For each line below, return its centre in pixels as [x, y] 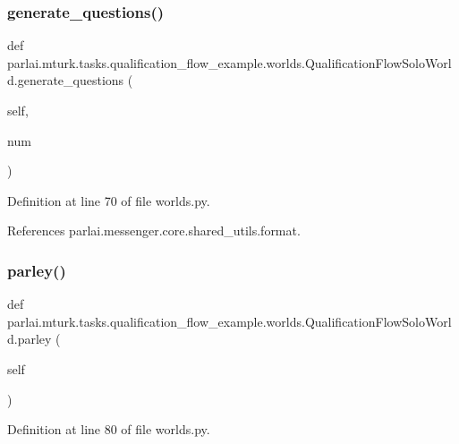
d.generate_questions [66, 80]
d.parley [30, 339]
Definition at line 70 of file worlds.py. [109, 200]
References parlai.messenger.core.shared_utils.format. [154, 231]
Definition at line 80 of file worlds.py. [109, 429]
